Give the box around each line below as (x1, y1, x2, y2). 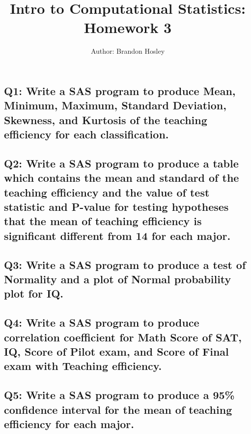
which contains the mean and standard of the (4, 170, 239, 185)
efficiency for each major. (4, 416, 135, 431)
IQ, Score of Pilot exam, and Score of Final (4, 343, 229, 359)
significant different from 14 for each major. (4, 228, 231, 243)
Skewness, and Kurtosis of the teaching (4, 112, 207, 127)
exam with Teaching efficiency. (4, 358, 162, 373)
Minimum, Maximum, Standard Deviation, (4, 98, 226, 113)
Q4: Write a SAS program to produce (4, 315, 199, 330)
